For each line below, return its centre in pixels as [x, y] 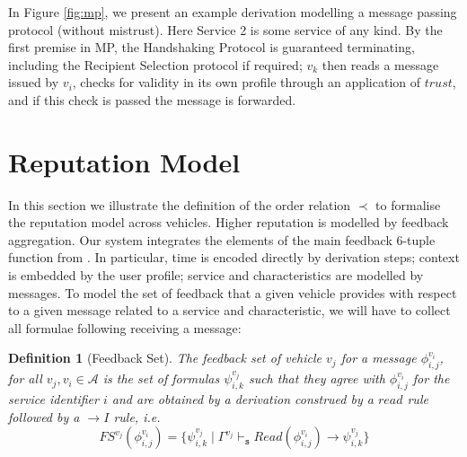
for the [431, 378]
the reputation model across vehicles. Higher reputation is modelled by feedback [229, 222]
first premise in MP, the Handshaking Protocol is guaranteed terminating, [211, 47]
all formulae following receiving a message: [125, 327]
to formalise [408, 204]
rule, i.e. [137, 416]
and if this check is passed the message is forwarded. [152, 99]
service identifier [53, 399]
